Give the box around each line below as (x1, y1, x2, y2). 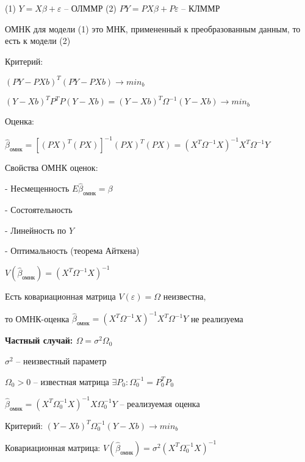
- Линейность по (5, 223, 66, 236)
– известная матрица (33, 375, 109, 388)
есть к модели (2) (5, 34, 71, 47)
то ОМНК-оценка (5, 312, 70, 325)
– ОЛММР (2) (64, 2, 117, 14)
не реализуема (190, 312, 243, 325)
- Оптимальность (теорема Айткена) (5, 244, 140, 257)
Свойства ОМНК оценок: (5, 161, 98, 174)
